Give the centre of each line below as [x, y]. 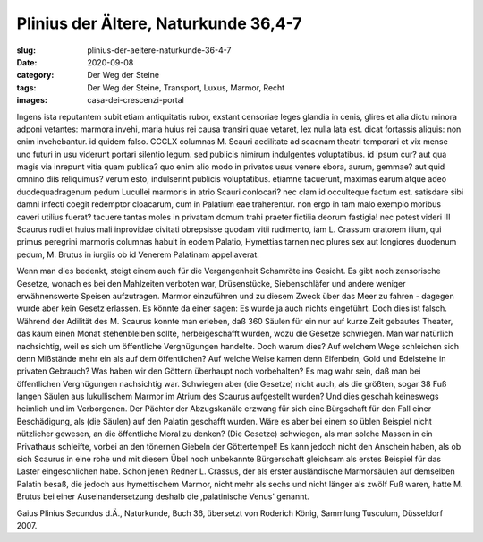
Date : [27, 62]
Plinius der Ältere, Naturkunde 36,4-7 [160, 23]
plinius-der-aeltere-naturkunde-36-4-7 [159, 50]
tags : [26, 87]
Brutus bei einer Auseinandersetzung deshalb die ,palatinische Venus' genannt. [163, 496]
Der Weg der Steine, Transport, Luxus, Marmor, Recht [186, 87]
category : [35, 75]
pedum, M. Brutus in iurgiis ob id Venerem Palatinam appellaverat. [138, 254]
